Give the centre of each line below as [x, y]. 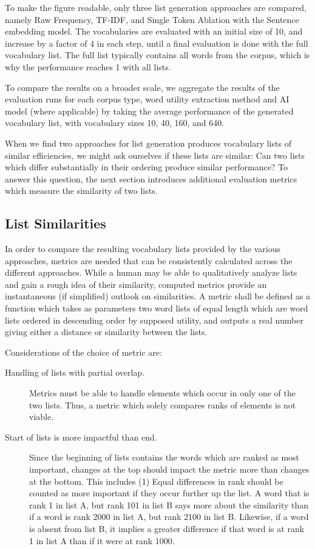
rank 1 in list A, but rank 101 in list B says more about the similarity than [169, 504]
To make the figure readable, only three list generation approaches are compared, [156, 7]
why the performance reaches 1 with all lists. [88, 66]
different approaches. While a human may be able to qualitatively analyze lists [151, 272]
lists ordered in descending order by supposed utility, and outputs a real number [154, 320]
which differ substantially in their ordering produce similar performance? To [147, 167]
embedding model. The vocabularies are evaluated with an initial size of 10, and [154, 31]
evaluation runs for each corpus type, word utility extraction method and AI [147, 99]
